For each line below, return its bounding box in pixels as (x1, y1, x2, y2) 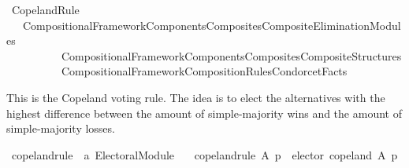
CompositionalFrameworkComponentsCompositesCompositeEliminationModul (22, 16, 401, 33)
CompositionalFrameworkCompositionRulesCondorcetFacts (61, 63, 348, 79)
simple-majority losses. (6, 120, 115, 137)
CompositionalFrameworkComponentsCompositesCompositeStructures (61, 47, 402, 64)
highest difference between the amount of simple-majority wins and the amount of (6, 104, 402, 121)
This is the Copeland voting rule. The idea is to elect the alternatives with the (6, 89, 385, 105)
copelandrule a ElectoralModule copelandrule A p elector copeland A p (11, 146, 398, 163)
